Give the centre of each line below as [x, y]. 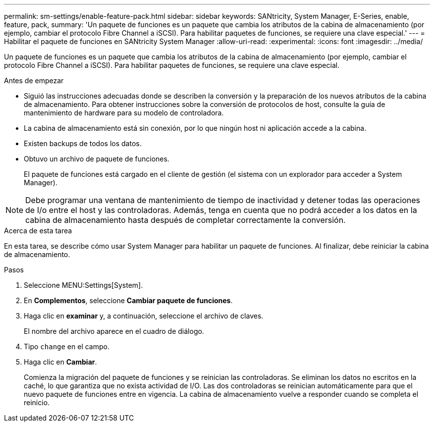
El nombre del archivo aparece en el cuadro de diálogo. [114, 331]
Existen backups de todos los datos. [83, 143]
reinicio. [37, 402]
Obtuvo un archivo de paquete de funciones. [97, 159]
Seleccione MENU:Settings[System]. [83, 285]
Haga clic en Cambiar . [60, 362]
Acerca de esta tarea [38, 231]
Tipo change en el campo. [67, 346]
